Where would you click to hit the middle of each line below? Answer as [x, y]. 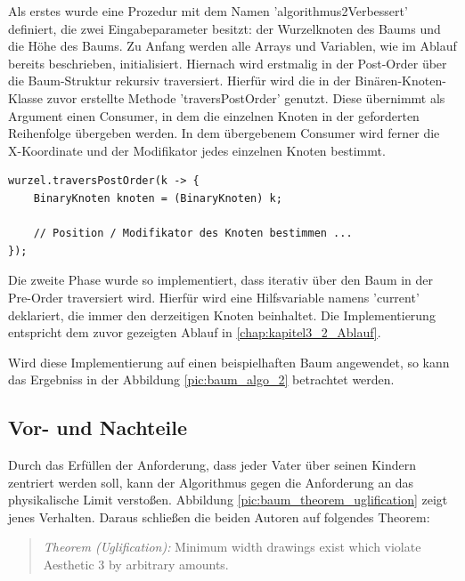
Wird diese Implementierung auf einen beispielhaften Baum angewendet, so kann [229, 362]
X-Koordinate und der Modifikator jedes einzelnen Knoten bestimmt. [197, 150]
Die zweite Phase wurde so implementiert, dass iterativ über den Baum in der [221, 280]
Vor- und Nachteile [98, 428]
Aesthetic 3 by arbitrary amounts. [136, 565]
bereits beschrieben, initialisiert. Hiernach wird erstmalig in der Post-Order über [228, 63]
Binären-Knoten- [400, 81]
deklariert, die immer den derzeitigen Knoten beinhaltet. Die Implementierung [222, 315]
